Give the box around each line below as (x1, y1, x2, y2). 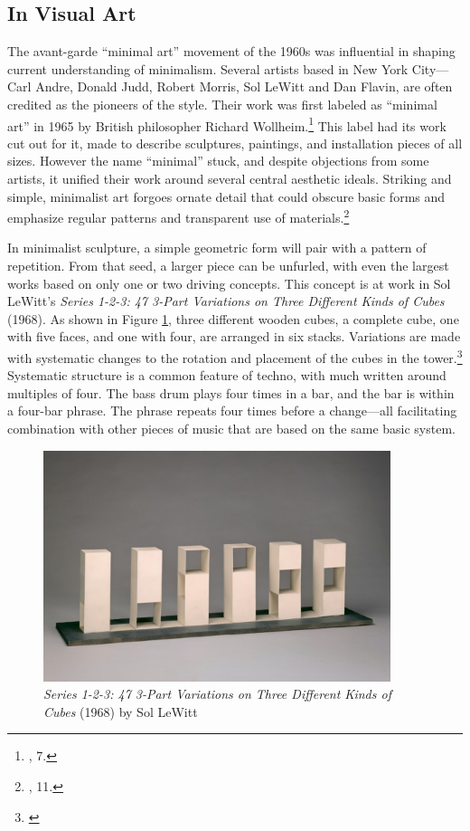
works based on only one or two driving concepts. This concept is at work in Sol (7, 273, 451, 292)
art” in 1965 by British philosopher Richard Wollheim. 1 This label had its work (7, 113, 446, 135)
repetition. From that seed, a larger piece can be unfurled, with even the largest (7, 256, 449, 275)
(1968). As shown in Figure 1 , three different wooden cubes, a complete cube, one (7, 309, 459, 328)
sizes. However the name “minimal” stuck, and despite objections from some (7, 151, 429, 170)
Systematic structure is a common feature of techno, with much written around (7, 366, 446, 385)
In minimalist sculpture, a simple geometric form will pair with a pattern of (7, 238, 427, 257)
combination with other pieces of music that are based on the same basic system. (7, 419, 456, 438)
